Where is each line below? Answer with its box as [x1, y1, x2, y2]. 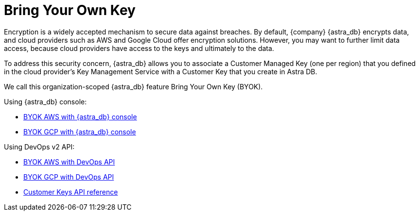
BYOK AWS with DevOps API [23, 157, 115, 166]
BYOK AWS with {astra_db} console [23, 112, 137, 121]
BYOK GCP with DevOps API [23, 172, 114, 181]
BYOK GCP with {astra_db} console [23, 127, 136, 136]
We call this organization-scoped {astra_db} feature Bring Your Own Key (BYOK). [4, 82, 263, 91]
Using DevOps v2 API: [4, 142, 75, 151]
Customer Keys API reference [23, 187, 118, 196]
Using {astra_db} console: [4, 97, 87, 106]
